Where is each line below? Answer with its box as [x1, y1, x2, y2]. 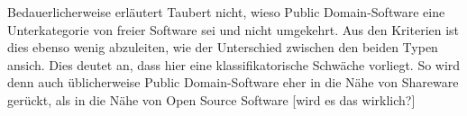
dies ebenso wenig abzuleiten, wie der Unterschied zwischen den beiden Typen [7, 38, 438, 57]
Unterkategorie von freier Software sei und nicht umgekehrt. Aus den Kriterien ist [7, 20, 460, 39]
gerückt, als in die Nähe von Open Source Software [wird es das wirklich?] [7, 90, 416, 109]
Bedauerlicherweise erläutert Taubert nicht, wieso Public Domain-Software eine [7, 3, 445, 21]
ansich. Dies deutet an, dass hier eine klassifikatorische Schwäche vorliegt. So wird [7, 55, 461, 74]
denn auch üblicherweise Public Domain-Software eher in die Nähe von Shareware [7, 73, 459, 92]
